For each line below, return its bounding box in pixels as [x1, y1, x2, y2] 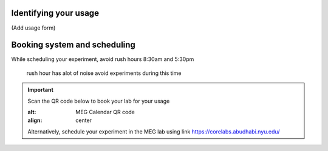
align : [27, 117, 43, 124]
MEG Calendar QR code [75, 108, 135, 115]
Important [27, 86, 54, 94]
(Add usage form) [11, 24, 56, 31]
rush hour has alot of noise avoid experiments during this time [26, 69, 182, 77]
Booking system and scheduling [11, 40, 136, 50]
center [75, 117, 92, 124]
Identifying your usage [11, 8, 100, 18]
